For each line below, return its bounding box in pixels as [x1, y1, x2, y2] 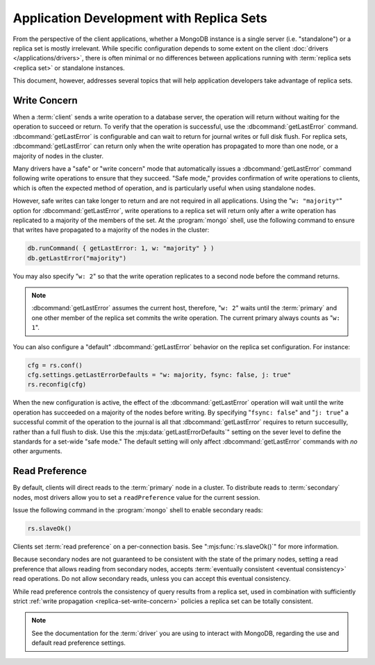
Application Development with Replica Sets [12, 10, 267, 26]
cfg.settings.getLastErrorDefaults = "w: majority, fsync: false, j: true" [27, 371, 292, 378]
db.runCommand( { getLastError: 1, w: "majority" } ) [27, 244, 215, 253]
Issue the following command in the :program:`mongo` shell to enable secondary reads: [12, 506, 263, 514]
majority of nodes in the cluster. [12, 151, 104, 160]
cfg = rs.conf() [27, 361, 83, 369]
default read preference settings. [31, 639, 126, 647]
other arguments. [12, 447, 62, 455]
